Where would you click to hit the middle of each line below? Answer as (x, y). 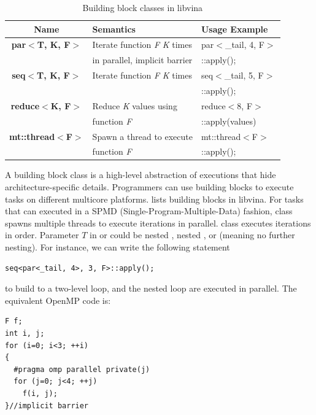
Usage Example (234, 29)
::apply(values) (229, 121)
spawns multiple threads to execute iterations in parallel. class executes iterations (158, 223)
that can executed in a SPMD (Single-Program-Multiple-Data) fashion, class (149, 211)
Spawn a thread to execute (142, 136)
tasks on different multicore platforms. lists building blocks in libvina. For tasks (154, 199)
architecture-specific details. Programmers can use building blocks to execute (149, 187)
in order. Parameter (42, 235)
